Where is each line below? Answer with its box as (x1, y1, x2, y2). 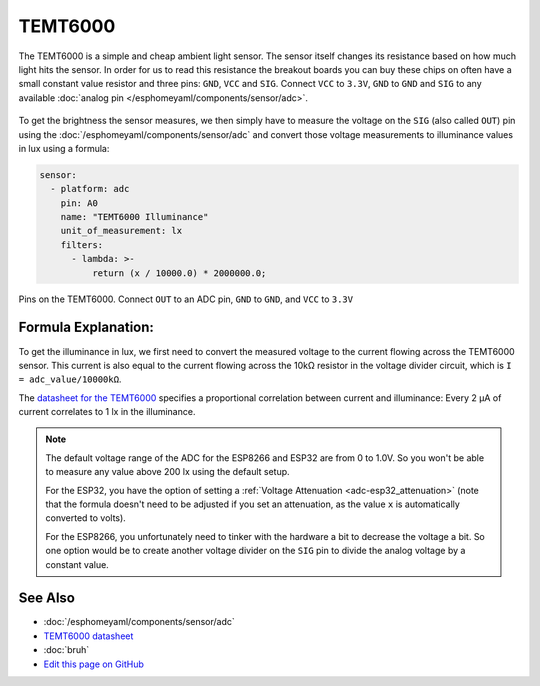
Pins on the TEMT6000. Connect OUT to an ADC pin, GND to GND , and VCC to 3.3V (18, 293, 354, 305)
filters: (60, 239, 104, 250)
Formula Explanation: (18, 319, 155, 336)
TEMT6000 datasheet (43, 630, 134, 642)
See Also (18, 590, 75, 607)
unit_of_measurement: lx (60, 225, 183, 237)
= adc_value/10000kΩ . (18, 373, 122, 385)
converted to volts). (45, 512, 127, 524)
